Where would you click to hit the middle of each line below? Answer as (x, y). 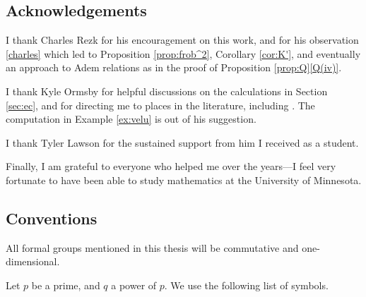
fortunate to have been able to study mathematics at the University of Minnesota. (184, 180)
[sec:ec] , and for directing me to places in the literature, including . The (160, 105)
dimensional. (33, 261)
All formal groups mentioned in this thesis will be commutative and (152, 247)
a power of (134, 285)
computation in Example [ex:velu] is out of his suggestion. (131, 119)
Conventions (52, 218)
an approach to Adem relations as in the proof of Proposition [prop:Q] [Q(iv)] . (174, 67)
